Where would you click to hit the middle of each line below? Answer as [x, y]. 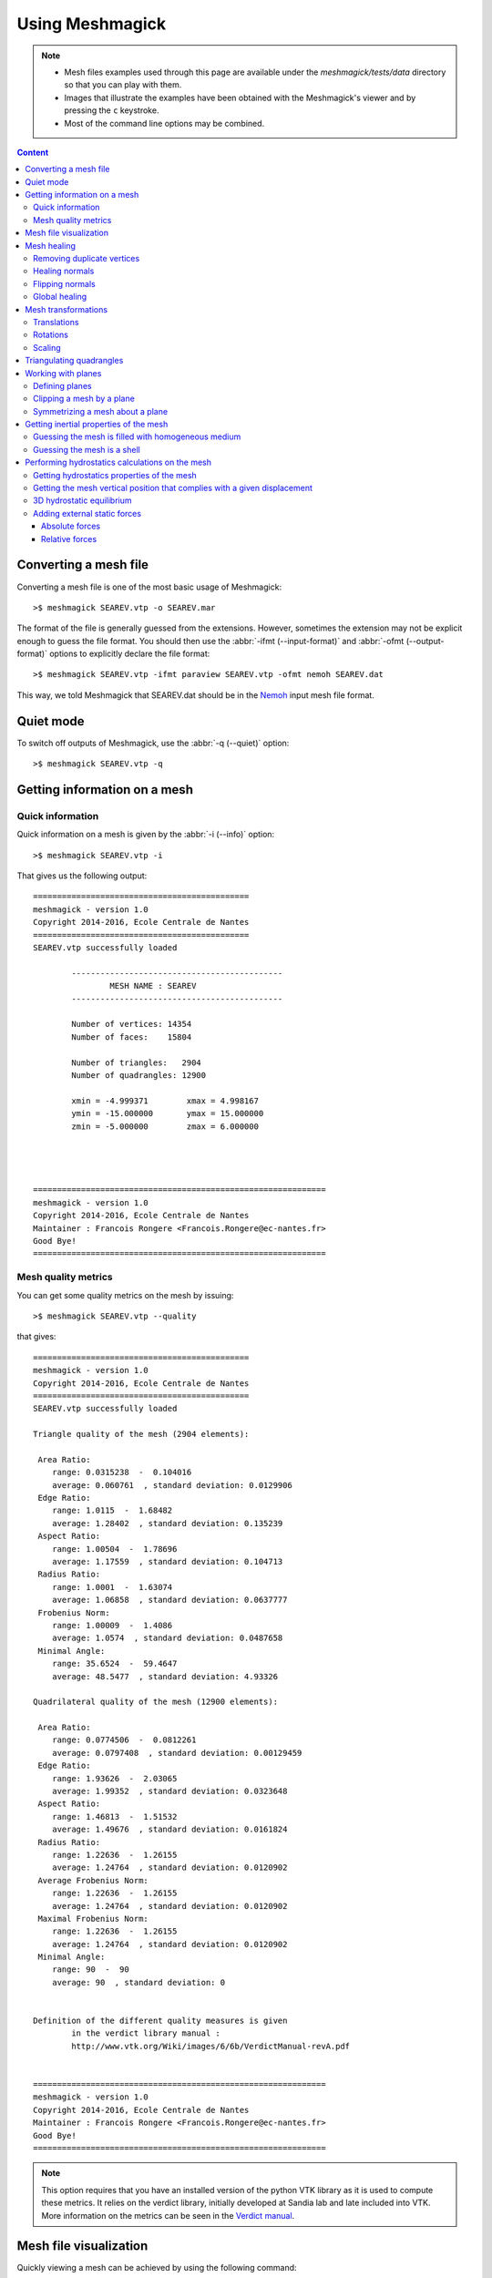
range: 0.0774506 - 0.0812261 [124, 1740]
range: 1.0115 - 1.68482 [112, 1511]
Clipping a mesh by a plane [84, 399]
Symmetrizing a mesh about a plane [101, 411]
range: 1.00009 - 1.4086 [112, 1625]
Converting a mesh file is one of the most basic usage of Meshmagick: [149, 587]
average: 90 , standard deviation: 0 [138, 1982]
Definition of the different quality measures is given [160, 2021]
